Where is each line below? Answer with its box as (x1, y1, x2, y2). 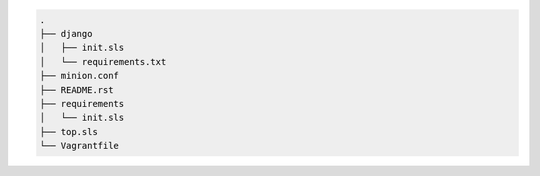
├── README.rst (39, 84, 114, 95)
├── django (39, 28, 93, 39)
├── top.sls (39, 126, 99, 137)
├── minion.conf (39, 70, 120, 82)
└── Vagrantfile (39, 140, 120, 152)
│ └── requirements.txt (39, 56, 167, 67)
